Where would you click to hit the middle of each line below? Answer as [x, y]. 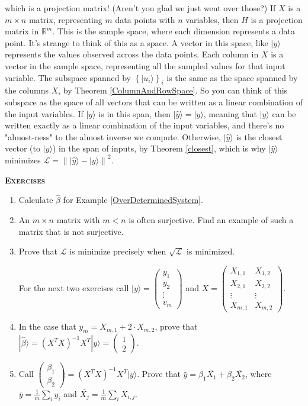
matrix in [22, 31]
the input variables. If [44, 113]
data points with [145, 19]
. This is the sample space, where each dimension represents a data [174, 31]
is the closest [259, 136]
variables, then [212, 19]
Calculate [36, 200]
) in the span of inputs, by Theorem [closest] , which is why [159, 148]
